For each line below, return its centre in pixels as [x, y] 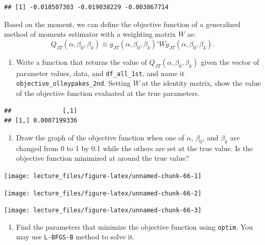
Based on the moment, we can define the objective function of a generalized [122, 24]
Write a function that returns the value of [81, 62]
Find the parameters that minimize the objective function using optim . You [135, 226]
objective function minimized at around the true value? [102, 158]
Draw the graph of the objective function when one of [100, 137]
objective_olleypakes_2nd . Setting [73, 83]
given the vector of [230, 62]
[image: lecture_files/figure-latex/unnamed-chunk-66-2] [103, 193]
